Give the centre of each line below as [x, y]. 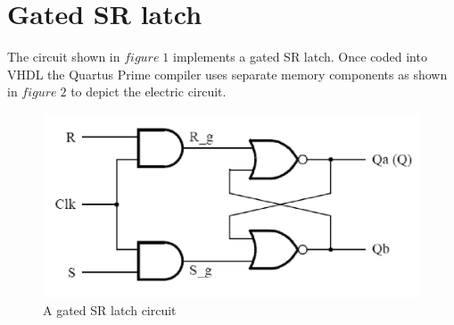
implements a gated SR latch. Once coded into [300, 57]
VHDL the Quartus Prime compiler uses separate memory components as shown [227, 74]
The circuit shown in [64, 57]
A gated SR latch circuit [110, 310]
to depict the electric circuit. [149, 92]
